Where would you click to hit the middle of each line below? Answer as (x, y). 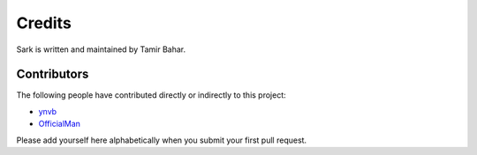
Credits (44, 23)
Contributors (53, 74)
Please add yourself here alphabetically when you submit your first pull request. (162, 140)
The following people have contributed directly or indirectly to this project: (151, 95)
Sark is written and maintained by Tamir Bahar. (101, 49)
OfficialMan (60, 124)
